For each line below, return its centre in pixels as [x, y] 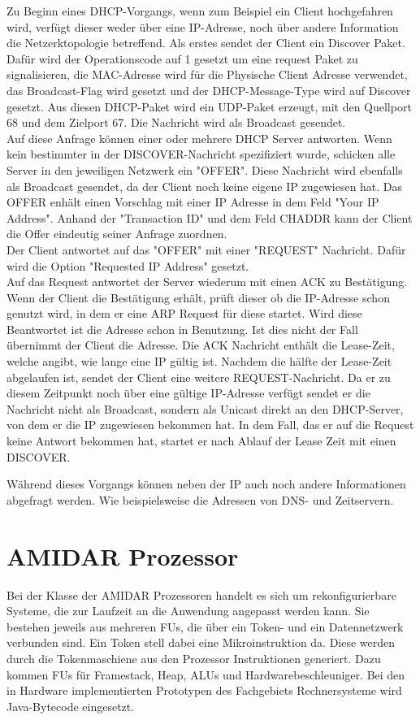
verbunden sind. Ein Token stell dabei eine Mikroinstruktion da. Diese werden [201, 642]
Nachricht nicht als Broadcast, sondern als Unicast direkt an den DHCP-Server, [205, 408]
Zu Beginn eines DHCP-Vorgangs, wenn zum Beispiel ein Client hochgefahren [200, 11]
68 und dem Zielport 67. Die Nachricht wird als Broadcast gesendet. [176, 122]
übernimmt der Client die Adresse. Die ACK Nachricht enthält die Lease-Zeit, [201, 345]
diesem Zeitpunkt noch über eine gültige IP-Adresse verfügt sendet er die [188, 393]
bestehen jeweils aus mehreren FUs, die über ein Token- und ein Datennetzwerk [205, 626]
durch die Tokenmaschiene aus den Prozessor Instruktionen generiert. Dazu [194, 658]
